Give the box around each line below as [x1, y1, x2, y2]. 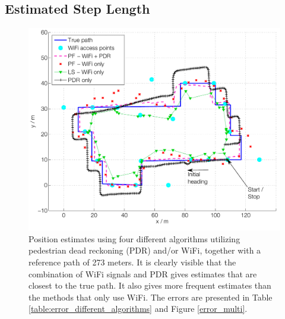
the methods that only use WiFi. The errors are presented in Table [28, 290, 273, 303]
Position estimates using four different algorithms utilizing [28, 232, 240, 245]
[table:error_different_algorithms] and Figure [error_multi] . [28, 302, 248, 315]
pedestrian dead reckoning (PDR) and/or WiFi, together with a [28, 244, 261, 257]
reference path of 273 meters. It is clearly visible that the [28, 255, 236, 268]
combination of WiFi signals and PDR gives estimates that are [28, 267, 257, 280]
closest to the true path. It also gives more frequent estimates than [28, 279, 271, 292]
